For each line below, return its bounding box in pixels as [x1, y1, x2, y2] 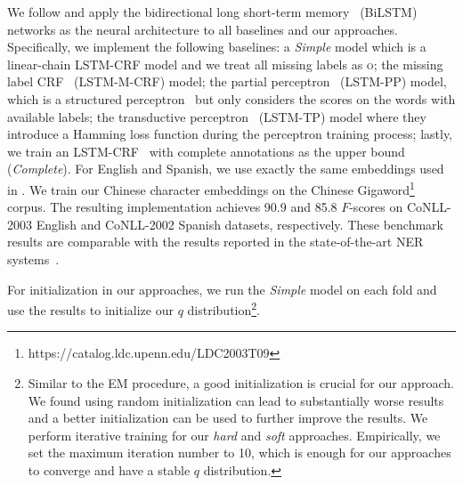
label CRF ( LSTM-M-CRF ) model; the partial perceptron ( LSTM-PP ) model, [7, 72, 447, 91]
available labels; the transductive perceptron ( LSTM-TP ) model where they [7, 107, 426, 125]
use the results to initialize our [7, 300, 174, 319]
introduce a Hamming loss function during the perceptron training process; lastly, [7, 125, 453, 143]
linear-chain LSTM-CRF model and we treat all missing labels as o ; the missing [7, 54, 443, 73]
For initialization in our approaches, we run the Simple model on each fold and [7, 279, 437, 298]
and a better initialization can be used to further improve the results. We [28, 408, 428, 427]
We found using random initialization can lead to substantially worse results [28, 391, 444, 409]
